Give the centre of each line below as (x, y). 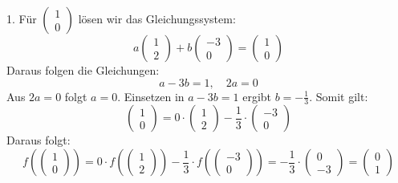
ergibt (257, 96)
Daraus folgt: (39, 140)
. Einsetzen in (151, 96)
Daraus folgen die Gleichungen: (83, 70)
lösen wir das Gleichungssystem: (157, 18)
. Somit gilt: (339, 96)
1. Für (22, 18)
